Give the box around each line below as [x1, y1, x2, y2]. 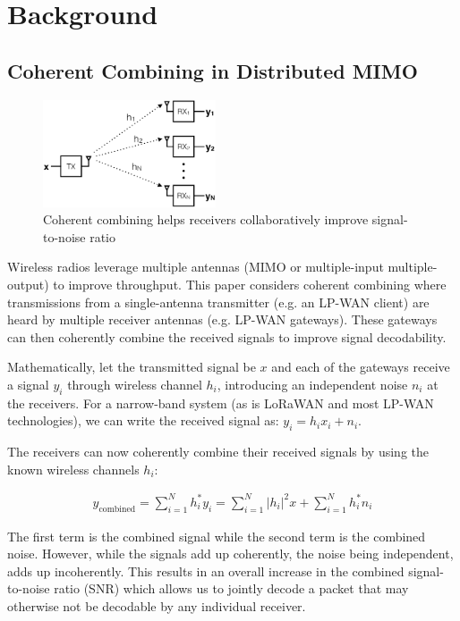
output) [7, 274, 49, 293]
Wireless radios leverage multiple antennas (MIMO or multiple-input [7, 257, 384, 276]
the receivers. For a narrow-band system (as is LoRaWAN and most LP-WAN [7, 393, 434, 412]
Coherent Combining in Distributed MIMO [7, 56, 418, 84]
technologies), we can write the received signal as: [7, 411, 279, 430]
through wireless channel [67, 374, 202, 393]
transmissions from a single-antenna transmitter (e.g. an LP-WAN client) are [7, 292, 430, 311]
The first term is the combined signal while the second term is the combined [7, 526, 426, 545]
